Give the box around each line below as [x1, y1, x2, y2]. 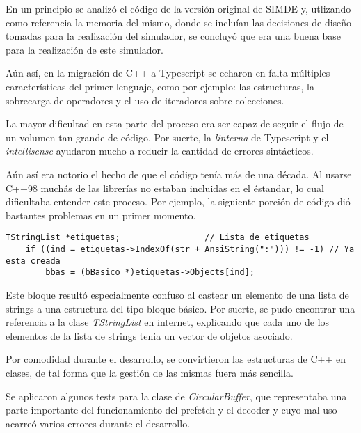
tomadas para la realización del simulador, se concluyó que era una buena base [6, 29, 341, 43]
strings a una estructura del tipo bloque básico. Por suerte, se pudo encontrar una [6, 301, 355, 315]
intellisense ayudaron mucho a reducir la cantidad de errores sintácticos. [6, 143, 314, 158]
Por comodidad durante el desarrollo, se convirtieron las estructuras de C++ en [6, 352, 346, 366]
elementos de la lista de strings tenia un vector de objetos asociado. [6, 328, 293, 343]
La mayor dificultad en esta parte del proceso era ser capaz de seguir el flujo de [6, 116, 344, 131]
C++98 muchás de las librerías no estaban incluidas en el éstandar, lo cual [6, 180, 324, 195]
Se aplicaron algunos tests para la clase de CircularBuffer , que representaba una [6, 388, 347, 403]
